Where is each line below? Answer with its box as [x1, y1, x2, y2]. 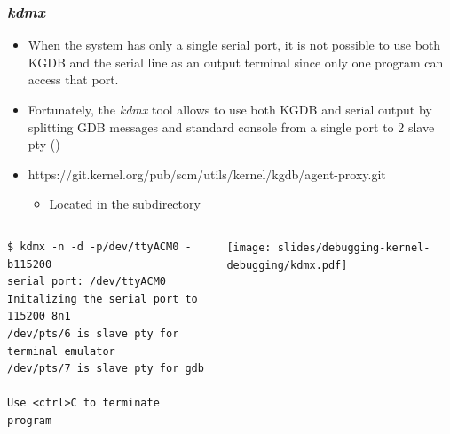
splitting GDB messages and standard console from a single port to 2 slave [28, 117, 435, 136]
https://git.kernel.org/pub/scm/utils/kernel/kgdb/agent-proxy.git [28, 164, 386, 183]
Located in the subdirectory [49, 194, 201, 213]
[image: [226, 241, 272, 254]
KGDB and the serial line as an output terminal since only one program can [28, 52, 444, 71]
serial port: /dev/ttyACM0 [7, 275, 166, 288]
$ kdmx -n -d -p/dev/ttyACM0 [7, 240, 179, 253]
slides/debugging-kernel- [277, 241, 430, 254]
